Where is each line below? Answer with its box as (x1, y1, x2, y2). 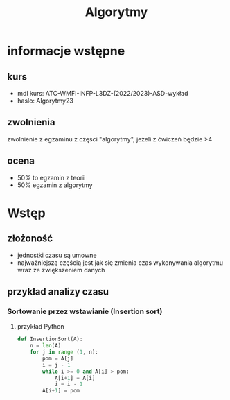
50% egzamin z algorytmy (17, 181, 93, 189)
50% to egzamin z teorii (17, 173, 86, 182)
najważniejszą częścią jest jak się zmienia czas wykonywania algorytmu (17, 258, 224, 267)
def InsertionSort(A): (17, 336, 83, 343)
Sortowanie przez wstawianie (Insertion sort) (7, 306, 163, 316)
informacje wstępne (7, 43, 125, 59)
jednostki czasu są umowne (17, 251, 97, 259)
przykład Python (17, 322, 64, 331)
